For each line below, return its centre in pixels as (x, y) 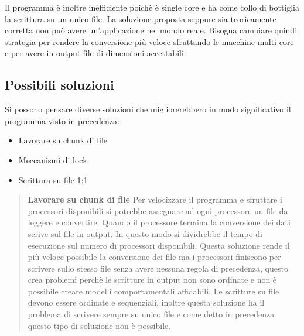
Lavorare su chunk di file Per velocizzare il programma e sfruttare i (155, 199)
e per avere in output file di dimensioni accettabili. (95, 53)
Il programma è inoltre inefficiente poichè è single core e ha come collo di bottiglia (152, 7)
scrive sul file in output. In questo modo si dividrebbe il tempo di (145, 233)
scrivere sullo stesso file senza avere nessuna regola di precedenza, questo (158, 268)
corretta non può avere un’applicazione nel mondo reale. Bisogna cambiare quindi (151, 30)
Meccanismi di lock (53, 160)
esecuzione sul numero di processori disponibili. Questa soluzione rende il (159, 245)
